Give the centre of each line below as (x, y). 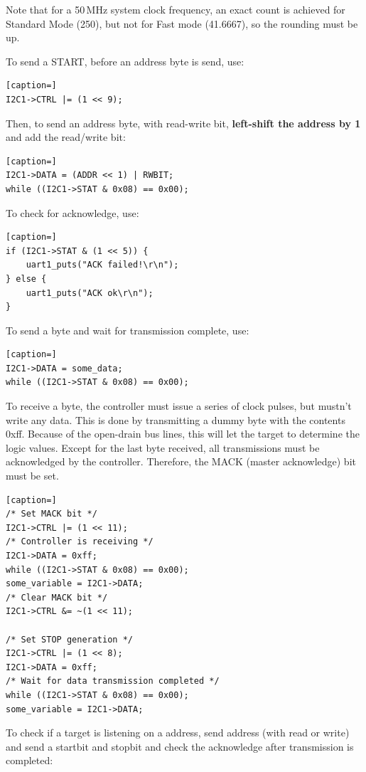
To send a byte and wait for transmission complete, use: (128, 330)
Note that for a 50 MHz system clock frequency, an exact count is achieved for (176, 9)
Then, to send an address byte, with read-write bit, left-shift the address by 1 (183, 123)
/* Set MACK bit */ (52, 514)
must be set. (32, 476)
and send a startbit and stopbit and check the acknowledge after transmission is (180, 746)
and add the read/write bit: (66, 137)
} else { (26, 279)
